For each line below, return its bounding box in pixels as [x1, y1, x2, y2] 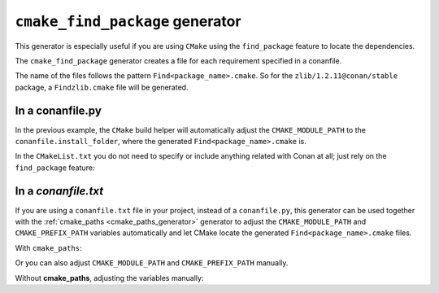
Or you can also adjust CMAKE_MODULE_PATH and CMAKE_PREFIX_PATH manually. [15, 258, 289, 268]
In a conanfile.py [15, 103, 102, 117]
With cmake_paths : [15, 243, 82, 252]
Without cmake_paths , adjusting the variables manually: [15, 273, 204, 282]
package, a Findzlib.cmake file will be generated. [15, 82, 189, 92]
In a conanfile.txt [15, 184, 104, 198]
